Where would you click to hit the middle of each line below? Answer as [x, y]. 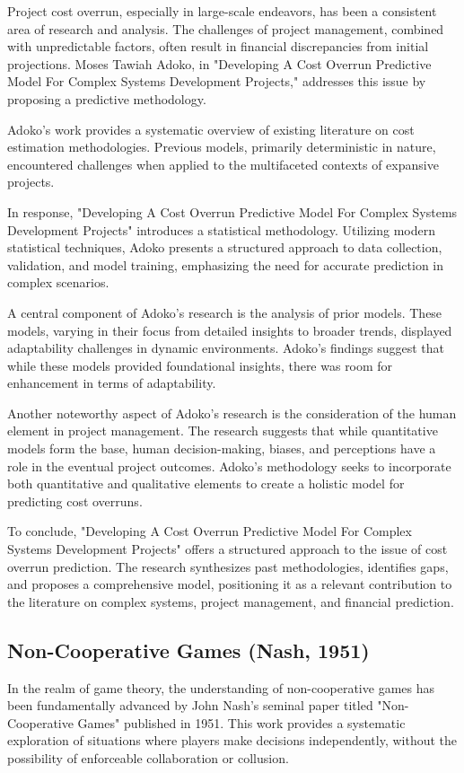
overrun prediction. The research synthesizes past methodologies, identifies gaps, [228, 566]
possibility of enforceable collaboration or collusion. [148, 757]
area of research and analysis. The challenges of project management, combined [226, 28]
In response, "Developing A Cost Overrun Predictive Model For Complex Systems [232, 211]
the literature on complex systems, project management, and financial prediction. [231, 601]
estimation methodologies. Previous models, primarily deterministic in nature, [222, 147]
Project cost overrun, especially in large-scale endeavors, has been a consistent [222, 11]
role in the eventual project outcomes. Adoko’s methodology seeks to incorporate [229, 466]
